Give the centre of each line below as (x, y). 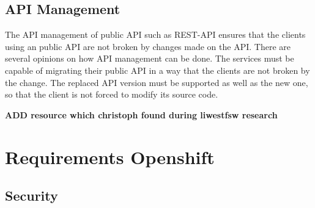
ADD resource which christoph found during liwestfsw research (141, 114)
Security (31, 195)
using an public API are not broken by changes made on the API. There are (148, 46)
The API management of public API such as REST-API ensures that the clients (155, 34)
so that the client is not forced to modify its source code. (112, 94)
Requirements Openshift (110, 156)
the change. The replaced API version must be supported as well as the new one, (157, 82)
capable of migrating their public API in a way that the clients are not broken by (157, 70)
